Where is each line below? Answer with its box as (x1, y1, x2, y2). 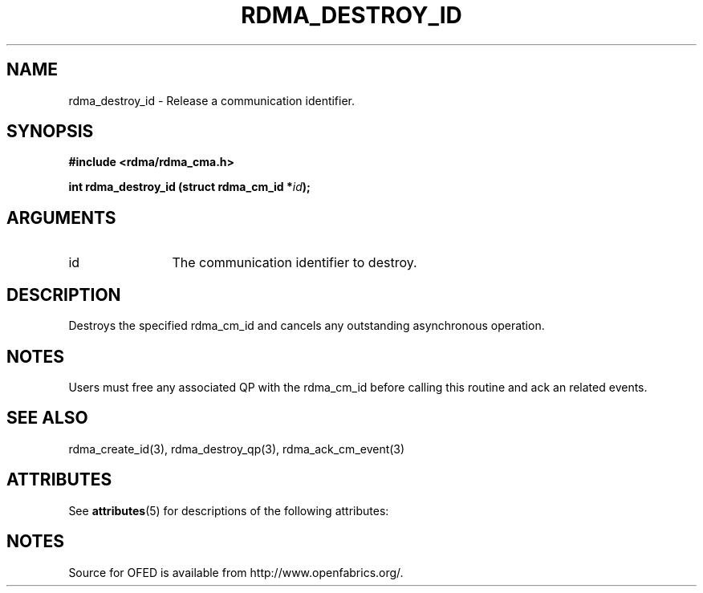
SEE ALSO (6, 408, 88, 429)
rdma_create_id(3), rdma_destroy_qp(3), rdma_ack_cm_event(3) (68, 441, 405, 456)
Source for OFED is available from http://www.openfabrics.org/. (68, 565, 404, 579)
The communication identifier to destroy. (172, 254, 417, 271)
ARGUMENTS (6, 207, 116, 228)
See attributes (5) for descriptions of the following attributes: (68, 503, 389, 518)
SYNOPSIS (6, 121, 94, 142)
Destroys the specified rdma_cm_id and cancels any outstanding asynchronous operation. (68, 319, 545, 333)
